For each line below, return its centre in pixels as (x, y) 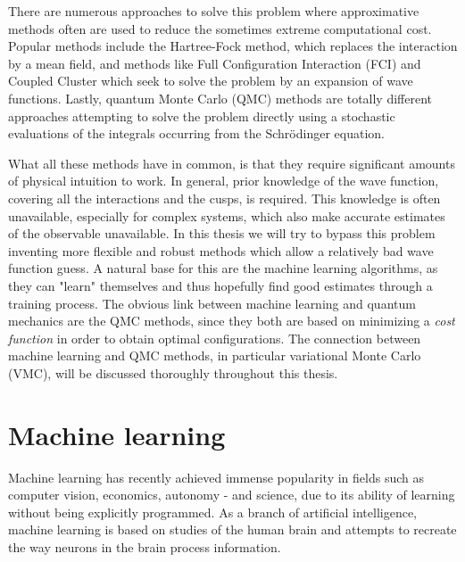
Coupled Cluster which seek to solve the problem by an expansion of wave (211, 81)
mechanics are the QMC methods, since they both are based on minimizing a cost (232, 321)
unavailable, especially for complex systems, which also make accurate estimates (227, 215)
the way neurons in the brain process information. (145, 546)
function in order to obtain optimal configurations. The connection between (215, 338)
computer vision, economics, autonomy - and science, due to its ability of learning (232, 495)
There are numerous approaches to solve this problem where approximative (214, 11)
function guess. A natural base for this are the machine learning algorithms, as (223, 268)
